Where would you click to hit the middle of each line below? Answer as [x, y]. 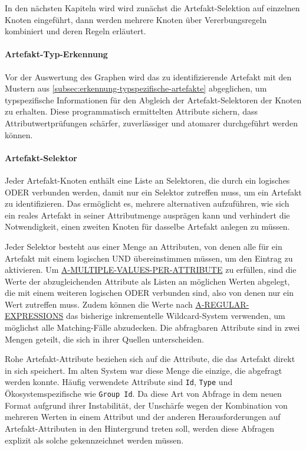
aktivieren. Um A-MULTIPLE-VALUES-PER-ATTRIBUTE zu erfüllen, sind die [151, 270]
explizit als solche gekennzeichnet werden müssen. [94, 440]
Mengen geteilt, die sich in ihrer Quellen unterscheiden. [104, 339]
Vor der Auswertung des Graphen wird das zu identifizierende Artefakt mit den [148, 76]
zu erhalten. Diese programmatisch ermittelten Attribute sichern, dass [131, 111]
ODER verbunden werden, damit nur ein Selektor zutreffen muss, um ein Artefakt [153, 192]
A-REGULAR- [222, 304]
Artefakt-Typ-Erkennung [56, 54]
